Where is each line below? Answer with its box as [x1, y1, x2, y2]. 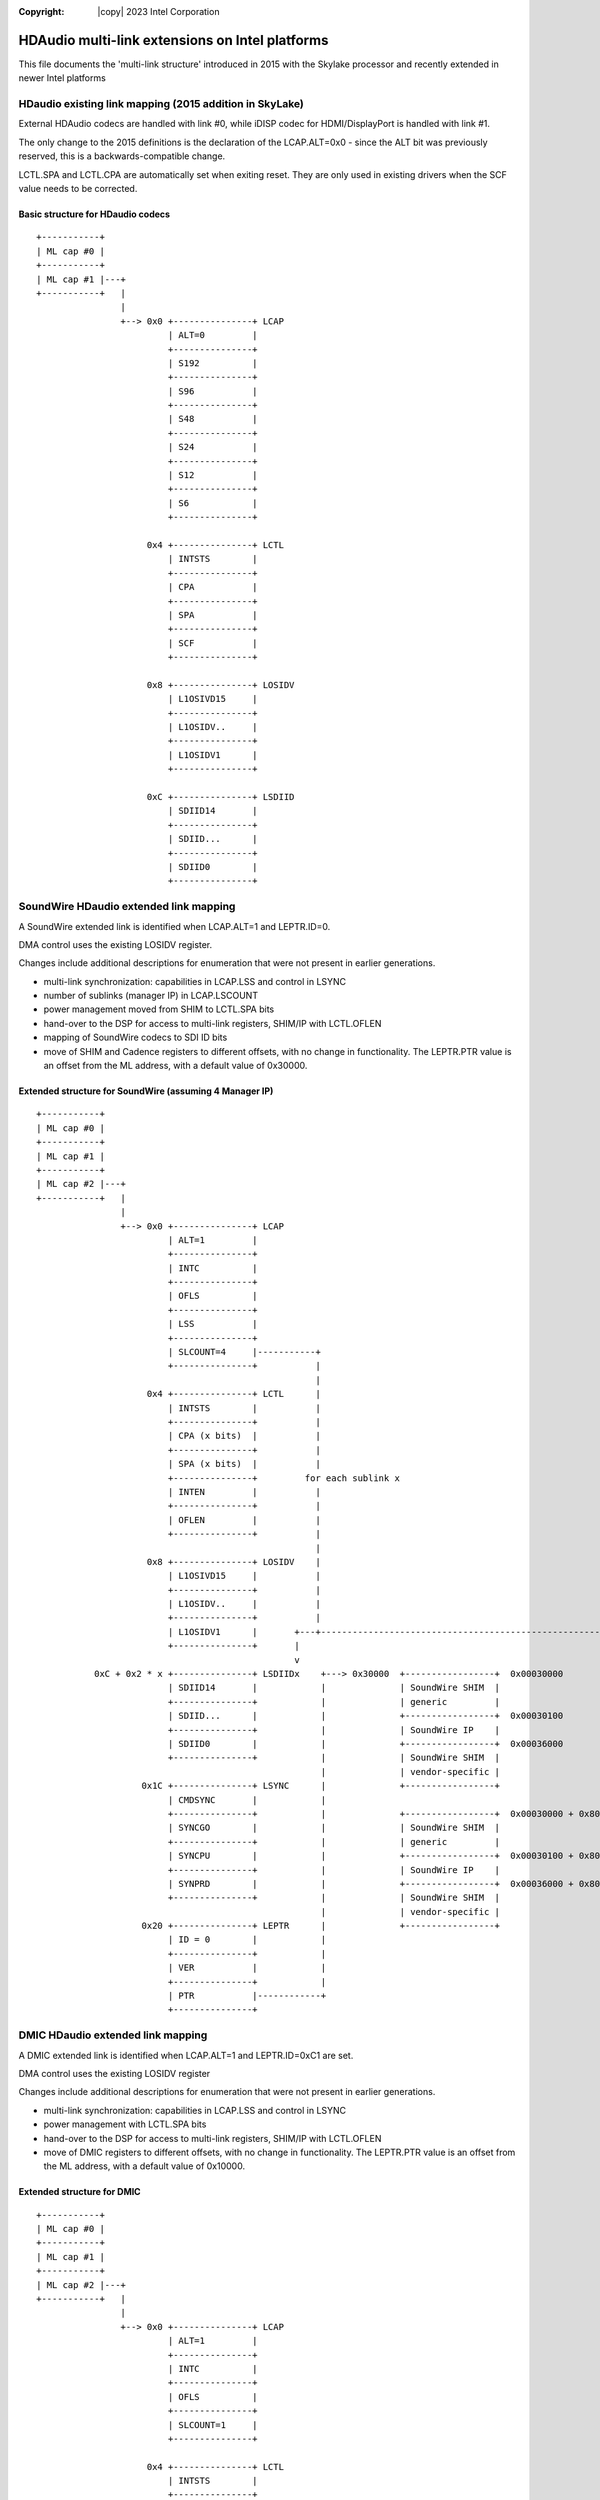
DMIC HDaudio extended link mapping [18, 2028, 208, 2042]
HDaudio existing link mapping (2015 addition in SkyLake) [18, 97, 304, 111]
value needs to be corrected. [18, 183, 138, 194]
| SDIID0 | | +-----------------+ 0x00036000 [167, 1738, 564, 1749]
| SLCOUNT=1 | [167, 2419, 259, 2430]
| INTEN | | [167, 1486, 322, 1497]
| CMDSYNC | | [167, 1794, 327, 1805]
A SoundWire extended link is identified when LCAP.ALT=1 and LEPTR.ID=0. [18, 920, 331, 932]
